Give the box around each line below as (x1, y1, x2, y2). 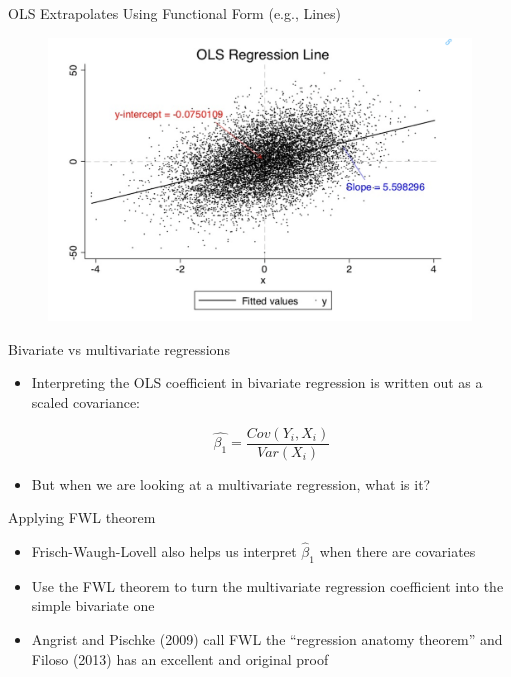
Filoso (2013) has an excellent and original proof (31, 648, 329, 669)
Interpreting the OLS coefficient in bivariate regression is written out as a (31, 372, 483, 393)
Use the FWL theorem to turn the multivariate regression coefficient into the (31, 575, 504, 596)
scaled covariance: (31, 392, 141, 412)
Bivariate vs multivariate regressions (8, 338, 230, 359)
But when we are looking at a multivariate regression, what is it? (31, 473, 431, 494)
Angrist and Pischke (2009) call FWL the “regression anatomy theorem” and (31, 629, 503, 650)
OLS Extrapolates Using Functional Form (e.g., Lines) (8, 3, 342, 23)
